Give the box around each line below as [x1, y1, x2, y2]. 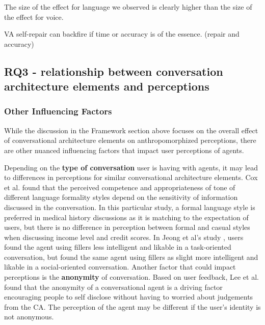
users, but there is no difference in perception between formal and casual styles [4, 222, 250, 232]
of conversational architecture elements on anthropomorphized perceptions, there [4, 135, 256, 145]
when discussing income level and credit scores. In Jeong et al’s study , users [4, 231, 244, 242]
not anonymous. [4, 311, 54, 322]
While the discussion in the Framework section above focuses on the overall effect [4, 125, 258, 135]
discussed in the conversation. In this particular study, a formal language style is [4, 201, 255, 212]
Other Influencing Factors [4, 105, 112, 117]
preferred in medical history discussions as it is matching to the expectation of [4, 212, 249, 222]
